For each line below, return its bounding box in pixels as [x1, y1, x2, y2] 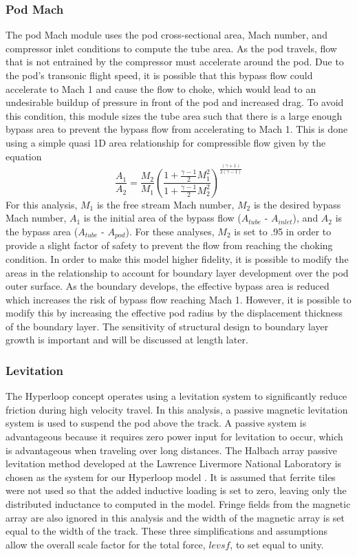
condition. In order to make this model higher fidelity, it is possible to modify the [6, 251, 349, 266]
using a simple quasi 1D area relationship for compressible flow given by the [6, 135, 326, 149]
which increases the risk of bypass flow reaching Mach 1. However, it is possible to [6, 292, 351, 306]
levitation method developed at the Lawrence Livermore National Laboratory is [6, 456, 342, 471]
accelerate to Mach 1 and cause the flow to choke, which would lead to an [6, 81, 316, 96]
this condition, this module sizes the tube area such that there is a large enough [6, 108, 343, 122]
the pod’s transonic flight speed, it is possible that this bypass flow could [6, 68, 313, 82]
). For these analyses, [125, 224, 215, 238]
